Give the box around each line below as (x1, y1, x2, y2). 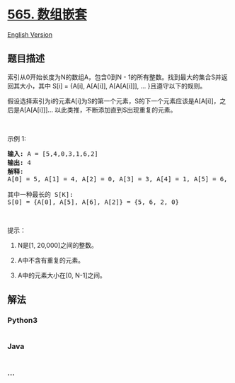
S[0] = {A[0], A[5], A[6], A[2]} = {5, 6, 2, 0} (7, 198, 179, 206)
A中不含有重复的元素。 (17, 256, 85, 264)
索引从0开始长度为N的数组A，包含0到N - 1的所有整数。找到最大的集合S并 (7, 72, 222, 81)
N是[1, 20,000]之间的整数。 (17, 241, 98, 249)
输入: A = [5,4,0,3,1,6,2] (7, 149, 99, 158)
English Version (7, 30, 53, 39)
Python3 (7, 316, 38, 326)
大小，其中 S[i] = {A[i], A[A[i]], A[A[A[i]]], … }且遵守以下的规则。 (19, 81, 207, 90)
